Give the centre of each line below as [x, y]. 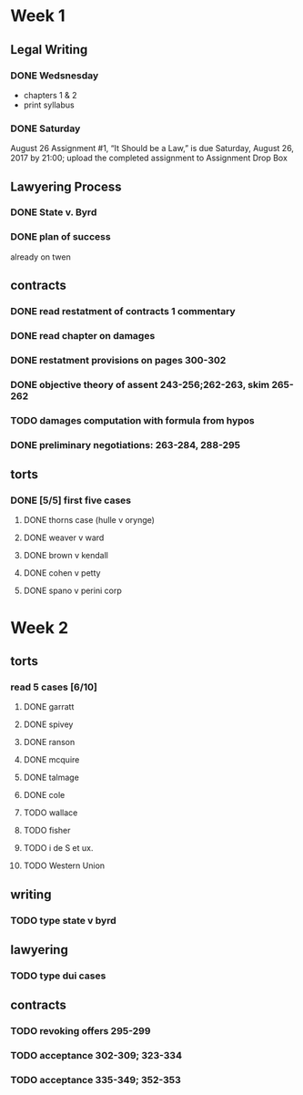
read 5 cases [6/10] [54, 687]
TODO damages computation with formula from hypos [133, 420]
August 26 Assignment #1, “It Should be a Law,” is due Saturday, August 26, [152, 148]
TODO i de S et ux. [58, 848]
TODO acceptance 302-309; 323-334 [96, 1056]
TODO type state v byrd [63, 920]
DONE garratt [49, 707]
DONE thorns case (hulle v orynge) [89, 520]
